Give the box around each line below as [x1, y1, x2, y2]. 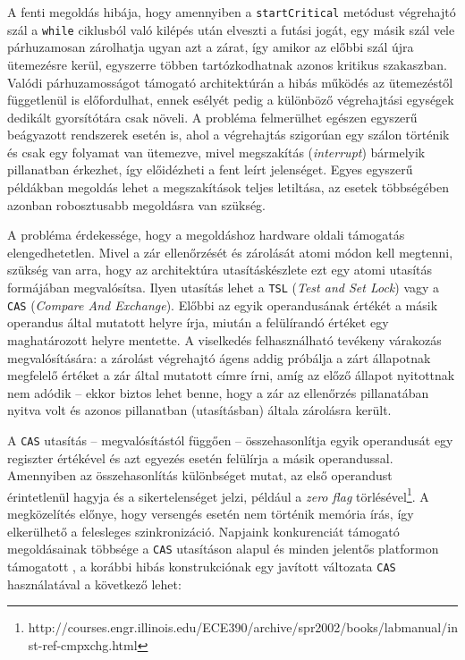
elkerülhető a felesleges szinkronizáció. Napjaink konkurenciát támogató [7, 521, 400, 540]
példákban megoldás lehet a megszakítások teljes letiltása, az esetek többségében [7, 178, 449, 197]
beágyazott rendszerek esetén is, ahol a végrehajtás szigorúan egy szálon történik [7, 125, 450, 144]
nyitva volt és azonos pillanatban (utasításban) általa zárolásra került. [7, 401, 392, 419]
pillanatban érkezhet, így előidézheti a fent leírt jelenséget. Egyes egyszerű [7, 160, 413, 179]
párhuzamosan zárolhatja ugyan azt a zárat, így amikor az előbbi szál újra [7, 38, 414, 56]
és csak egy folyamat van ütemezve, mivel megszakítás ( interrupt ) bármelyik [7, 142, 426, 161]
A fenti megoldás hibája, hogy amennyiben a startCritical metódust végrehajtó [7, 3, 456, 21]
